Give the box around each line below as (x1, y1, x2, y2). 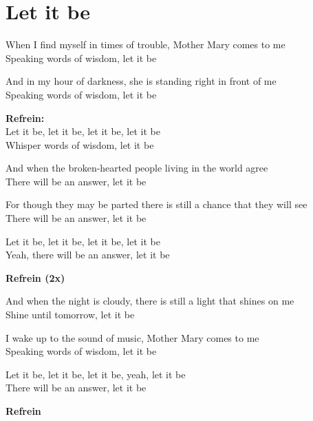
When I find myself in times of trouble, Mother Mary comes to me (6, 37, 285, 52)
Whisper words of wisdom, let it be (6, 137, 154, 152)
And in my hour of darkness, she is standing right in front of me (6, 74, 277, 88)
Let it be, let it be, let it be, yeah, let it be (6, 367, 186, 381)
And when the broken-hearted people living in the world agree (6, 161, 268, 175)
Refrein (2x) (6, 270, 65, 285)
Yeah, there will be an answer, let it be (6, 247, 170, 262)
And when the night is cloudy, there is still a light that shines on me (6, 294, 294, 308)
